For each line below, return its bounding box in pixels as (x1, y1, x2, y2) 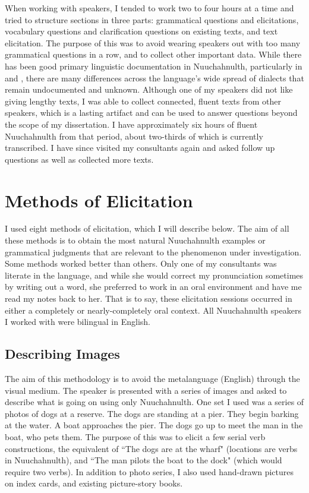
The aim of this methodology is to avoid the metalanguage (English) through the (5, 372, 300, 384)
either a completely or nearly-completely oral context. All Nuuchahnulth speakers (5, 304, 301, 316)
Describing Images (5, 345, 120, 363)
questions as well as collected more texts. (5, 153, 154, 165)
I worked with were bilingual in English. (5, 315, 150, 328)
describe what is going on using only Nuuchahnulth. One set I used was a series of (5, 396, 304, 408)
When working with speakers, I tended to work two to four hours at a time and (5, 2, 294, 14)
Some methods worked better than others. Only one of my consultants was (5, 257, 277, 270)
